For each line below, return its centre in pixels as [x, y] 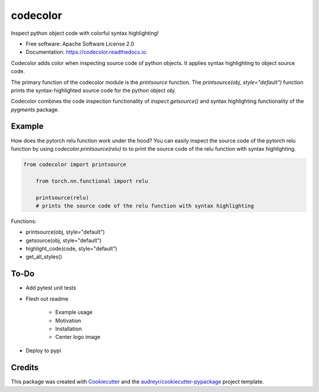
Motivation [68, 320]
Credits [25, 367]
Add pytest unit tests [51, 288]
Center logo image [78, 337]
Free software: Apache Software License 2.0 [80, 44]
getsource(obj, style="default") [64, 240]
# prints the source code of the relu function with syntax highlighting [145, 206]
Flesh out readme [47, 299]
